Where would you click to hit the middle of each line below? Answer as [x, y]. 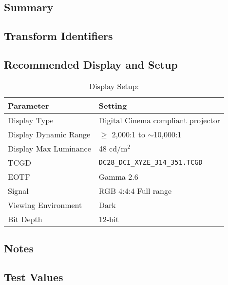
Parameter [28, 105]
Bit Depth [25, 219]
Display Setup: [114, 86]
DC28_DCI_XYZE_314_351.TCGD [151, 162]
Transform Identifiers [58, 35]
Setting [113, 105]
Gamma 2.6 [118, 176]
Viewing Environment [45, 205]
